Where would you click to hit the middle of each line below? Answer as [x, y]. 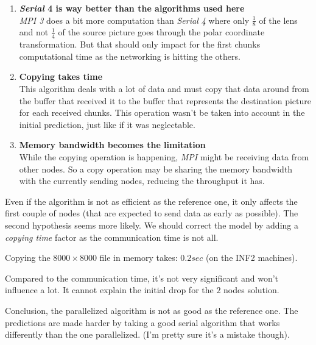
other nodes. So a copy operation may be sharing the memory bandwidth [156, 169]
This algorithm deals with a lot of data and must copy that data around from [164, 89]
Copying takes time [61, 76]
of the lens [278, 20]
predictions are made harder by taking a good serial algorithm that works [142, 322]
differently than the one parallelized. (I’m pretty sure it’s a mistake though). [147, 334]
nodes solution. [251, 290]
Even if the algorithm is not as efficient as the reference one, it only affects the [151, 201]
